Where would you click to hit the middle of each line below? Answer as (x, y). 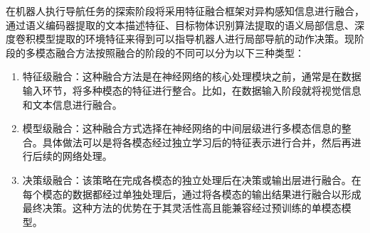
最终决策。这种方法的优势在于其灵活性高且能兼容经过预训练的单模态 (182, 208)
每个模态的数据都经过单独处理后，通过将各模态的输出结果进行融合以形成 (192, 194)
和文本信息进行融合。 (72, 104)
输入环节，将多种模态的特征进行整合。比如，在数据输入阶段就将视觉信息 (192, 90)
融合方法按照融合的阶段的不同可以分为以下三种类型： (180, 52)
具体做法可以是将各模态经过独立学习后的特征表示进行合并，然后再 (197, 142)
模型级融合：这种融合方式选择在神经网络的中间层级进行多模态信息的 (182, 128)
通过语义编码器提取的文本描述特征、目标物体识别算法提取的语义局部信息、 (180, 25)
